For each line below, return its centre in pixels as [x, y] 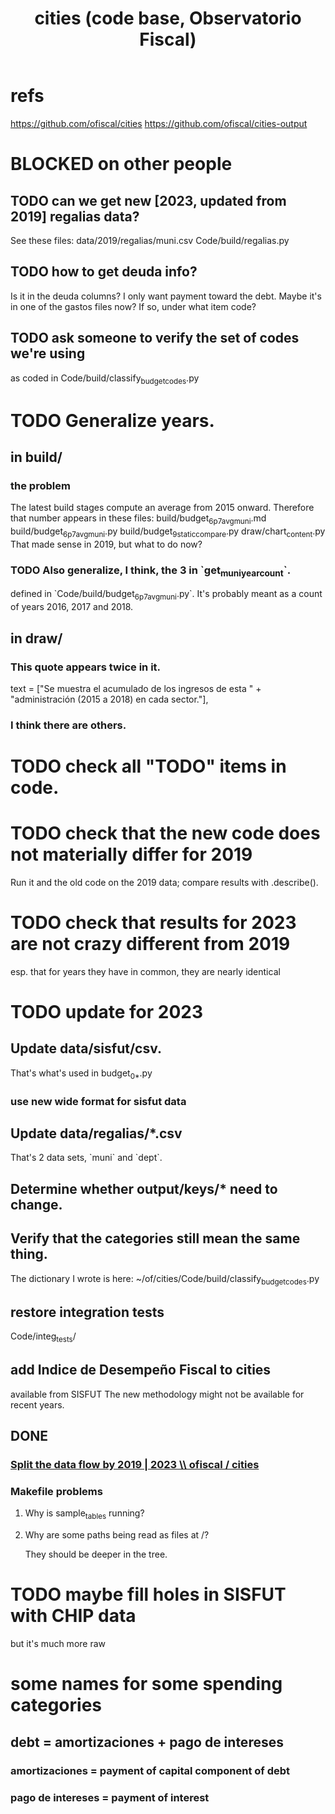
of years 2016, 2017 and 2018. [72, 607]
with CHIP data [73, 1616]
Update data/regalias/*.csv [96, 1133]
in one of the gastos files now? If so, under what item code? [133, 306]
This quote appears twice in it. [86, 667]
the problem [40, 485]
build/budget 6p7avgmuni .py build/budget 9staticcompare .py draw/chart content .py [168, 532]
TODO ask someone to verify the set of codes [155, 338]
